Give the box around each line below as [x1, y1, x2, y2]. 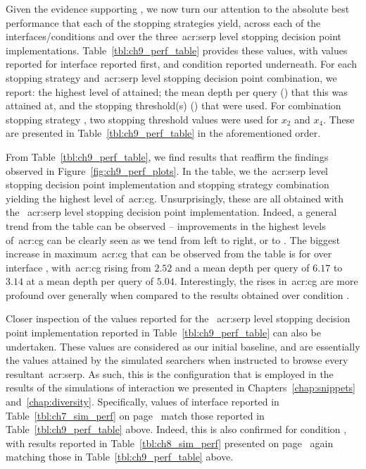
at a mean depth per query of [26, 274, 154, 288]
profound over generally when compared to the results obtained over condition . [6, 287, 350, 302]
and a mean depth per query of [175, 260, 310, 274]
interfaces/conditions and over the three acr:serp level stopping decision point [6, 29, 341, 44]
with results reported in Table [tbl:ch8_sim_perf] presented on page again [6, 435, 334, 450]
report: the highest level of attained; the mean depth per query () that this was [6, 84, 348, 99]
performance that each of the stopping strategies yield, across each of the [6, 15, 321, 30]
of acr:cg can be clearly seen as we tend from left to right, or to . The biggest [6, 232, 341, 247]
